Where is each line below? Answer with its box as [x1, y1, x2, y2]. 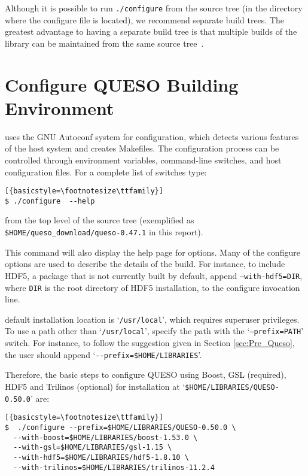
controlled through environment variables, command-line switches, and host [5, 153, 282, 166]
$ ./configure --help [5, 196, 95, 205]
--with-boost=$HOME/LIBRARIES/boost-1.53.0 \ [13, 433, 198, 442]
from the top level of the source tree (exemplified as [5, 214, 194, 226]
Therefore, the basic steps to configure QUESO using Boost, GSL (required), [5, 368, 286, 381]
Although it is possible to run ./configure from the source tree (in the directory [5, 2, 303, 14]
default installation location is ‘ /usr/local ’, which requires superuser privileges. [5, 313, 300, 325]
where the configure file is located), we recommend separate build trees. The [5, 13, 285, 26]
